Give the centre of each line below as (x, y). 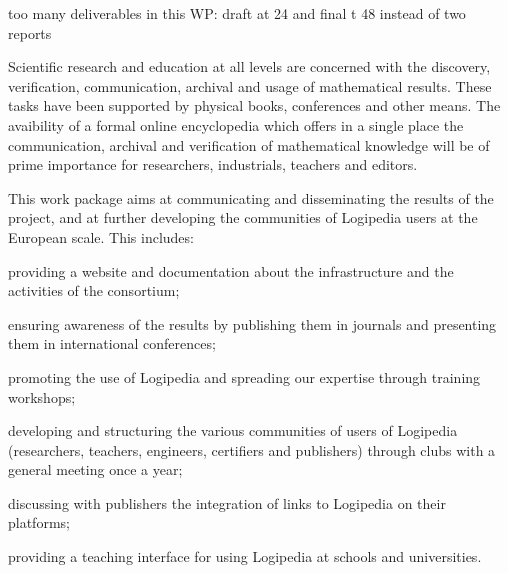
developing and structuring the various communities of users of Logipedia (233, 430)
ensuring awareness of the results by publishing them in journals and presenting (252, 323)
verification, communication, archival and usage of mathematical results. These (250, 85)
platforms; (39, 522)
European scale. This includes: (101, 236)
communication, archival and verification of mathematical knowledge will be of (249, 144)
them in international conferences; (112, 343)
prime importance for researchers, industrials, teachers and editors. (213, 164)
